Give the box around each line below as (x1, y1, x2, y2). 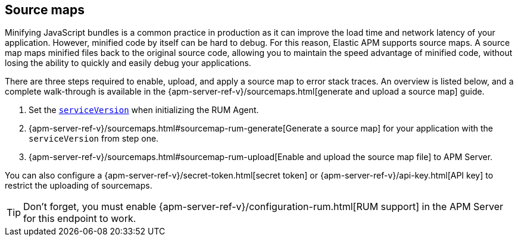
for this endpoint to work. (23, 212, 136, 225)
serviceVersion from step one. (29, 133, 159, 144)
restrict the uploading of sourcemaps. (5, 180, 152, 191)
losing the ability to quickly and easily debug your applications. (5, 58, 251, 68)
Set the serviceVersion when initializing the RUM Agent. (29, 105, 259, 115)
